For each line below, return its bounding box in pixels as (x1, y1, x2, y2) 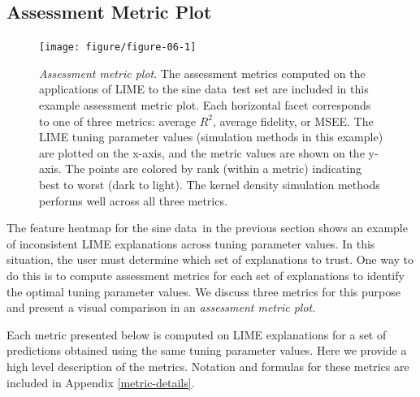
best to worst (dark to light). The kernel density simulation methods (39, 176, 380, 193)
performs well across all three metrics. (39, 192, 227, 209)
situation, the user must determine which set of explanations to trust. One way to (6, 251, 414, 268)
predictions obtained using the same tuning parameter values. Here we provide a (6, 342, 407, 359)
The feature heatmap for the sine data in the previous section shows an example (6, 219, 408, 236)
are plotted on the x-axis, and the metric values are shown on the (39, 144, 365, 161)
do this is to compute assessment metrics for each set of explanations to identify (6, 266, 405, 283)
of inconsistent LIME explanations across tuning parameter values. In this (6, 235, 375, 252)
